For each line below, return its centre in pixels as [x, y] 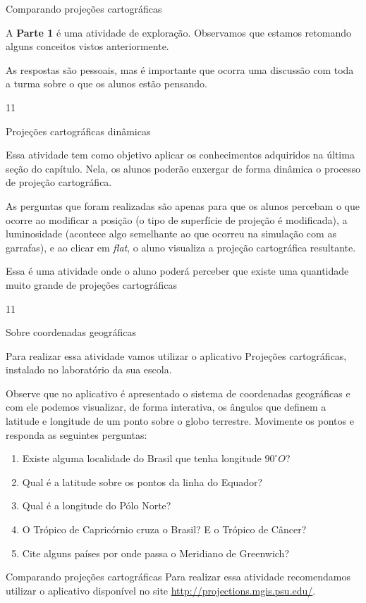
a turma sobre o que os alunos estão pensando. [106, 83]
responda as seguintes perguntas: [77, 434]
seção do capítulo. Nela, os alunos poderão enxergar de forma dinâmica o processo [183, 168]
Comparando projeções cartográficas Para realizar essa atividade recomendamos [178, 577]
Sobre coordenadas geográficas [71, 332]
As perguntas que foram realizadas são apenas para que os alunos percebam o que [183, 205]
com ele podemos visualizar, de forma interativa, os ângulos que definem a [166, 407]
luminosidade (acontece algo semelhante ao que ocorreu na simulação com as [171, 234]
